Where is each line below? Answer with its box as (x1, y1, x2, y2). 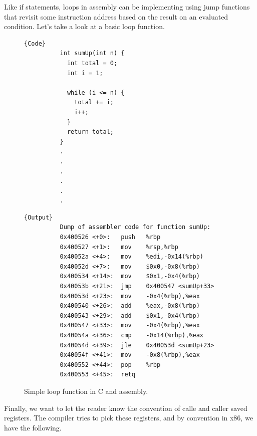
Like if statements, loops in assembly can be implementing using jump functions (4, 2, 250, 12)
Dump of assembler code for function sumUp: (60, 224, 211, 231)
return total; (67, 128, 114, 136)
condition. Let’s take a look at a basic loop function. (4, 21, 165, 32)
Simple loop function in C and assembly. (24, 385, 148, 396)
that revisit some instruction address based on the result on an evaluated (4, 11, 228, 22)
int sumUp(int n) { (60, 50, 125, 57)
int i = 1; (67, 69, 103, 77)
